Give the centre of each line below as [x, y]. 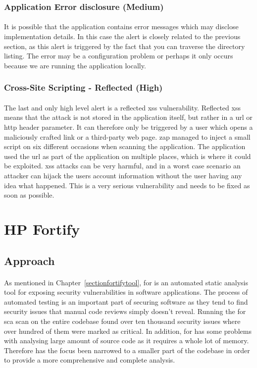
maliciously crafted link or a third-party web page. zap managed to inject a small [127, 136]
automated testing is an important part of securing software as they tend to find [126, 301]
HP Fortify [42, 229]
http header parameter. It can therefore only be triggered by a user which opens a [128, 127]
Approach [29, 260]
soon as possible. [29, 195]
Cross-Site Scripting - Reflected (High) [83, 87]
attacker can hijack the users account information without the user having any [123, 175]
